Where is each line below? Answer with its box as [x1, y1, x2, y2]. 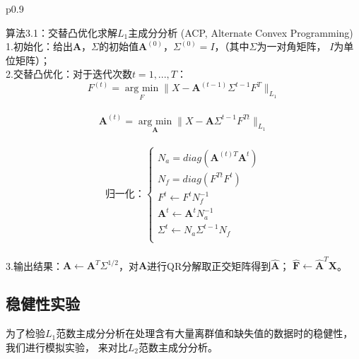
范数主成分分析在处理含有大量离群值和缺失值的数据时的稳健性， [56, 326, 353, 341]
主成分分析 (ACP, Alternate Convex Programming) [128, 25, 353, 40]
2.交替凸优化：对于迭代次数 [6, 66, 132, 81]
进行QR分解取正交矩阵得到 [147, 258, 271, 273]
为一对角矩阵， [257, 39, 326, 54]
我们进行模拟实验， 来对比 [6, 339, 128, 354]
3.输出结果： [6, 258, 63, 273]
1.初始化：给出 [6, 39, 73, 54]
